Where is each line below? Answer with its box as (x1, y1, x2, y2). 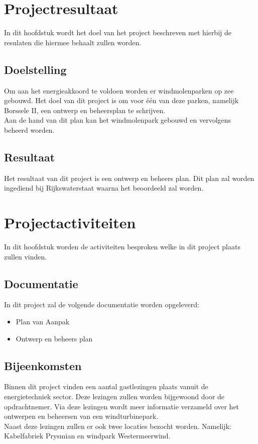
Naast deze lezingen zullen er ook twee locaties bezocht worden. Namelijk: (4, 420, 231, 431)
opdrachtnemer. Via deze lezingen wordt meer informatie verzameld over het (4, 401, 239, 411)
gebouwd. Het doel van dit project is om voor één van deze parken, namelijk (4, 95, 239, 106)
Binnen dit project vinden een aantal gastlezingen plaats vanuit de (4, 381, 208, 392)
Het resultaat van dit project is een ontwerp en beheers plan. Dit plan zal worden (4, 172, 254, 183)
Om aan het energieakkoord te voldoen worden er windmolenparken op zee (4, 85, 234, 96)
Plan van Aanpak (16, 316, 70, 326)
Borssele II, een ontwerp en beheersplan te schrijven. (4, 105, 166, 115)
